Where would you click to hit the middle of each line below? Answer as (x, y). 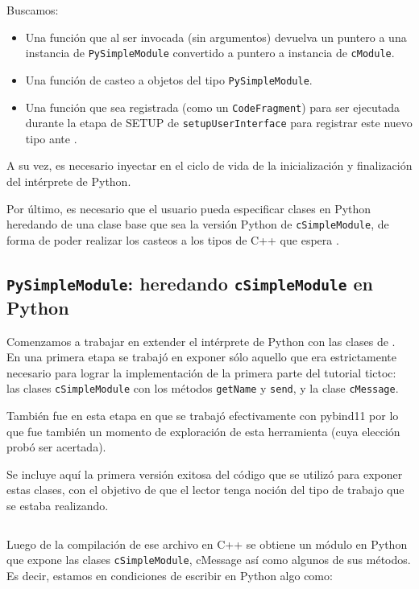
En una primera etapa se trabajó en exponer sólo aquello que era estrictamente (202, 357)
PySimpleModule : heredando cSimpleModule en (190, 283)
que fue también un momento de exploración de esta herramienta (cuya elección (203, 431)
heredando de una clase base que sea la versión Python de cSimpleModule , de (198, 224)
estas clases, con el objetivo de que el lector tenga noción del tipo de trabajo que (205, 490)
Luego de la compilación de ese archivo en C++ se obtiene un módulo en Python (207, 544)
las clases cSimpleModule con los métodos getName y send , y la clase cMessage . (203, 388)
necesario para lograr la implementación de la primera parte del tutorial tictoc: (201, 372)
